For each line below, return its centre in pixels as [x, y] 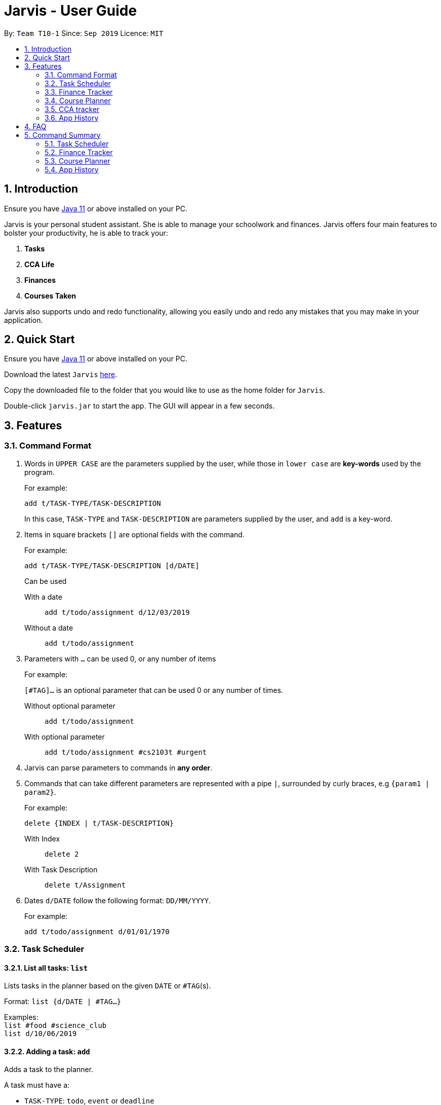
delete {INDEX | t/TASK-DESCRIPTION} [99, 823]
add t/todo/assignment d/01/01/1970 [97, 931]
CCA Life [39, 264]
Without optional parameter [70, 706]
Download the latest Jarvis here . [61, 375]
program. [40, 472]
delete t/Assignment [85, 885]
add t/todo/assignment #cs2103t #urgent [126, 752]
